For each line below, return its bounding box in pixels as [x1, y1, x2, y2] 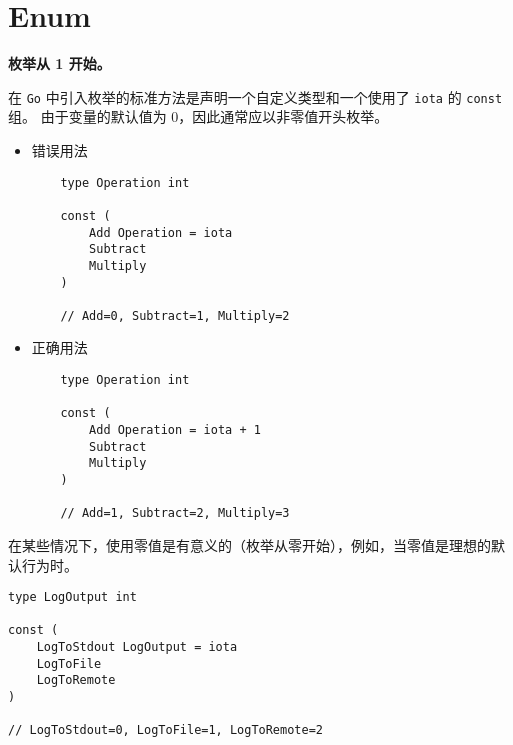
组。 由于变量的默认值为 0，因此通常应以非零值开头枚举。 [8, 106, 389, 127]
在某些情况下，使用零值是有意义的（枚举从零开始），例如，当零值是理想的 [8, 534, 491, 555]
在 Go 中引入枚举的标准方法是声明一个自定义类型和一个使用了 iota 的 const [8, 86, 503, 107]
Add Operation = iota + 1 [89, 423, 261, 438]
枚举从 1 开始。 [8, 53, 111, 74]
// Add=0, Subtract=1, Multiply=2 [60, 308, 290, 323]
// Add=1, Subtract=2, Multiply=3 [60, 506, 290, 521]
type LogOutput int [8, 590, 137, 605]
